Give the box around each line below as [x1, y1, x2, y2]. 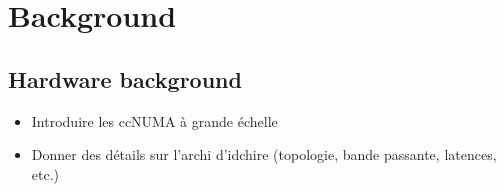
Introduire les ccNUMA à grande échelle [31, 110, 278, 131]
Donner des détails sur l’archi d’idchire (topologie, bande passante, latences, [31, 144, 497, 165]
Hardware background [8, 63, 242, 94]
